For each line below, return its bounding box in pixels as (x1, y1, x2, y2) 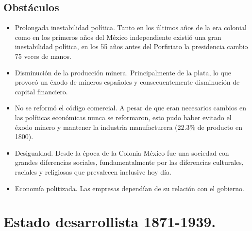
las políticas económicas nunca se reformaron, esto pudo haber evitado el (15, 112, 232, 122)
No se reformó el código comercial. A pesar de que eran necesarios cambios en (15, 103, 246, 113)
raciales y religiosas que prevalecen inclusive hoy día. (15, 166, 171, 177)
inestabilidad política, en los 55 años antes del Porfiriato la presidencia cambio (15, 41, 248, 52)
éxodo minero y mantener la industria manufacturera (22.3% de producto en (15, 122, 242, 132)
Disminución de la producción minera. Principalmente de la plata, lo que (15, 67, 231, 77)
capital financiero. (15, 86, 68, 96)
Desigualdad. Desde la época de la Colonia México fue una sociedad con (15, 147, 229, 158)
